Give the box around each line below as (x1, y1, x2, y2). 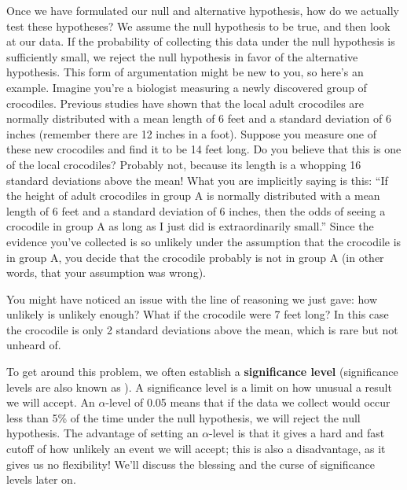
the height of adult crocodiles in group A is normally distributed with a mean (6, 187, 380, 204)
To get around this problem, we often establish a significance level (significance (6, 363, 398, 380)
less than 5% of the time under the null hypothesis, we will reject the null (6, 409, 361, 426)
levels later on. (6, 471, 76, 488)
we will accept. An (6, 394, 95, 411)
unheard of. (6, 337, 61, 353)
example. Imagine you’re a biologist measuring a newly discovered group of (6, 79, 367, 95)
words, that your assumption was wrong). (6, 264, 206, 281)
